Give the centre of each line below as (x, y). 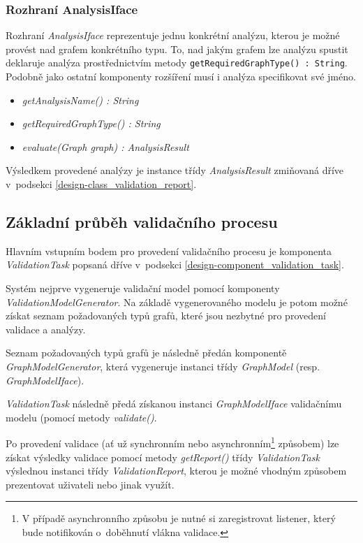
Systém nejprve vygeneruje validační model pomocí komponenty (143, 288)
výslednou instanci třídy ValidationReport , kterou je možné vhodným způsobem (176, 471)
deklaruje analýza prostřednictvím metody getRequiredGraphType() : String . (177, 63)
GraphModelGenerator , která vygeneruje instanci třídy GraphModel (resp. (163, 366)
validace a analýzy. (46, 329)
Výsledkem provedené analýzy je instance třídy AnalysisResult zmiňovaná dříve (175, 170)
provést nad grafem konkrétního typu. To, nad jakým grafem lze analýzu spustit (177, 49)
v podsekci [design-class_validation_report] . (101, 184)
